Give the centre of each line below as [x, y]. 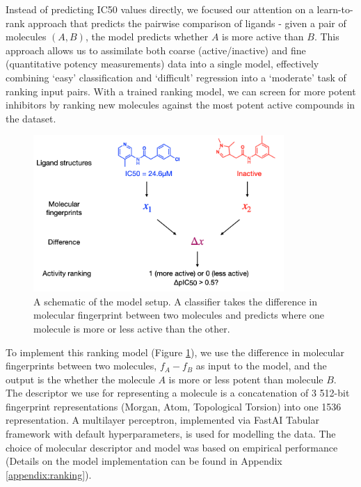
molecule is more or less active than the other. [132, 328]
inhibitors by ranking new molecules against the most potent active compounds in [180, 105]
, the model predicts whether [147, 37]
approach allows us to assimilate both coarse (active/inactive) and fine [156, 50]
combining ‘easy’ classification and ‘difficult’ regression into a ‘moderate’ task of [176, 77]
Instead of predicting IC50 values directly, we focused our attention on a [160, 9]
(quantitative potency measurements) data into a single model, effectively [162, 64]
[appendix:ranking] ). [49, 474]
